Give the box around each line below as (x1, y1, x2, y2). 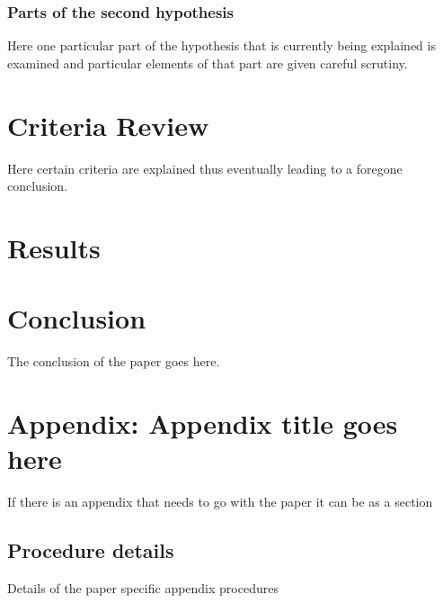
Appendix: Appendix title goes (7, 405, 398, 441)
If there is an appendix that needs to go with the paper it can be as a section (7, 492, 433, 511)
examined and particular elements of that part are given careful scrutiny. (7, 53, 408, 72)
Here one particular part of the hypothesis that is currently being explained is (7, 36, 436, 55)
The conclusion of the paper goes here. (7, 352, 220, 371)
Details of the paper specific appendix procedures (7, 578, 279, 597)
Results (7, 229, 101, 265)
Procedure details (7, 536, 174, 564)
